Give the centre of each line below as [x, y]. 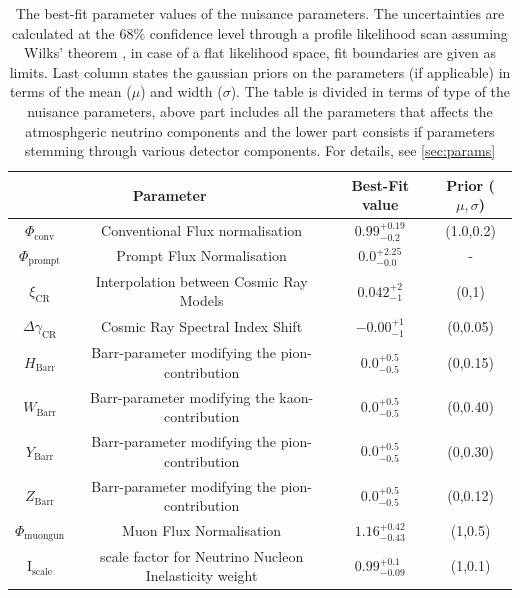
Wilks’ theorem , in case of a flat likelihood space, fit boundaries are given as [260, 52]
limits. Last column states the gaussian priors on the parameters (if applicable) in [260, 71]
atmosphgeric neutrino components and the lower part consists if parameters [260, 130]
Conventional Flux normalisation [202, 230]
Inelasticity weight [201, 575]
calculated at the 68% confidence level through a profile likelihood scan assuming [260, 32]
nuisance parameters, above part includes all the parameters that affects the [260, 110]
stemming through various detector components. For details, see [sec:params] [260, 150]
